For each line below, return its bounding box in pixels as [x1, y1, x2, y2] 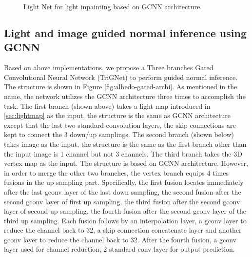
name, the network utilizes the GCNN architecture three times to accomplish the [4, 91, 246, 101]
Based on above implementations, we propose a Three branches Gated [4, 62, 213, 73]
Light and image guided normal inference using [4, 25, 247, 40]
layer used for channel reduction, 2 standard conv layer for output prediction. [4, 244, 235, 254]
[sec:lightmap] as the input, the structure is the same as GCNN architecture [4, 110, 231, 120]
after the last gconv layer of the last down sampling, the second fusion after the [4, 186, 241, 197]
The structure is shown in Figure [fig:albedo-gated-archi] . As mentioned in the [4, 81, 237, 92]
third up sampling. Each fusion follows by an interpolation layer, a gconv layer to [4, 215, 247, 225]
